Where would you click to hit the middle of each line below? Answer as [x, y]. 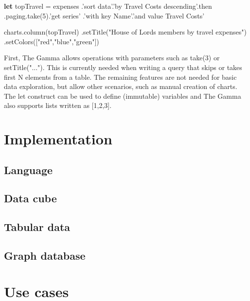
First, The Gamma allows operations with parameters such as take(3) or [112, 58]
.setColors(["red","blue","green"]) [52, 41]
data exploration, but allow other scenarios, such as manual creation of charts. [121, 86]
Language [28, 169]
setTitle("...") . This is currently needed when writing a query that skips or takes [123, 67]
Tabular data [37, 227]
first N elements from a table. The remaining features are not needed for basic [120, 77]
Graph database [45, 256]
